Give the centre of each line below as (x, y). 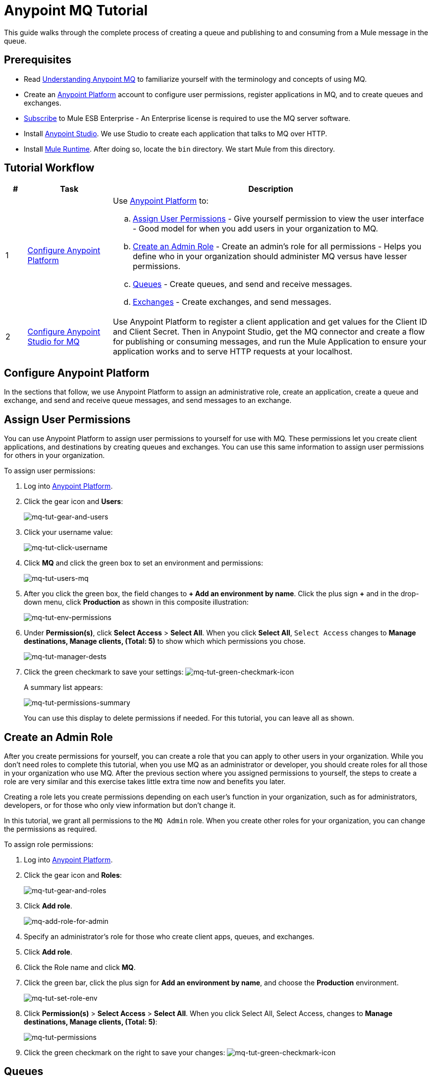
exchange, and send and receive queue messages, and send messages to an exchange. (148, 400)
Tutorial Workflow (49, 168)
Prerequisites (38, 60)
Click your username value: (68, 532)
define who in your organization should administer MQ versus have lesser (270, 256)
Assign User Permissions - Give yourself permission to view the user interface (278, 219)
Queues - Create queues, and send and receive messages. (242, 284)
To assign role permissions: (49, 844)
